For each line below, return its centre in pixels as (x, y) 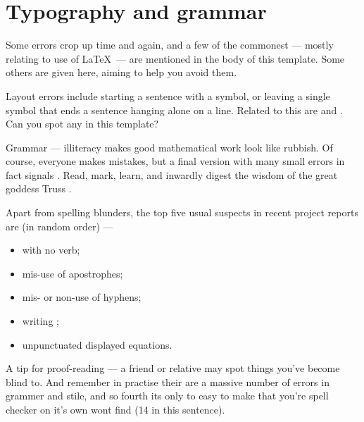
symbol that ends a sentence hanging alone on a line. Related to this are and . (174, 110)
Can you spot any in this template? (82, 124)
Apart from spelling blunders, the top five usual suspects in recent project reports (182, 212)
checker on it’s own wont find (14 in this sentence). (115, 409)
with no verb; (51, 250)
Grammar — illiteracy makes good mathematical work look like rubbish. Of (169, 147)
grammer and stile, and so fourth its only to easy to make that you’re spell (167, 396)
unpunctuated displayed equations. (97, 344)
